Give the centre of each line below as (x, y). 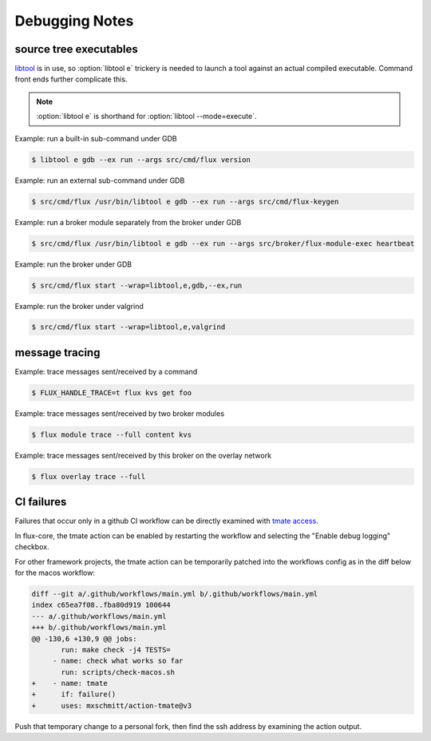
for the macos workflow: (55, 573)
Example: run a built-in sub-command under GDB (96, 138)
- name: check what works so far (118, 661)
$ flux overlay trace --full (89, 476)
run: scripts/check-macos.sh (118, 672)
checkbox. (32, 547)
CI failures (41, 502)
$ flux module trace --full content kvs (111, 434)
